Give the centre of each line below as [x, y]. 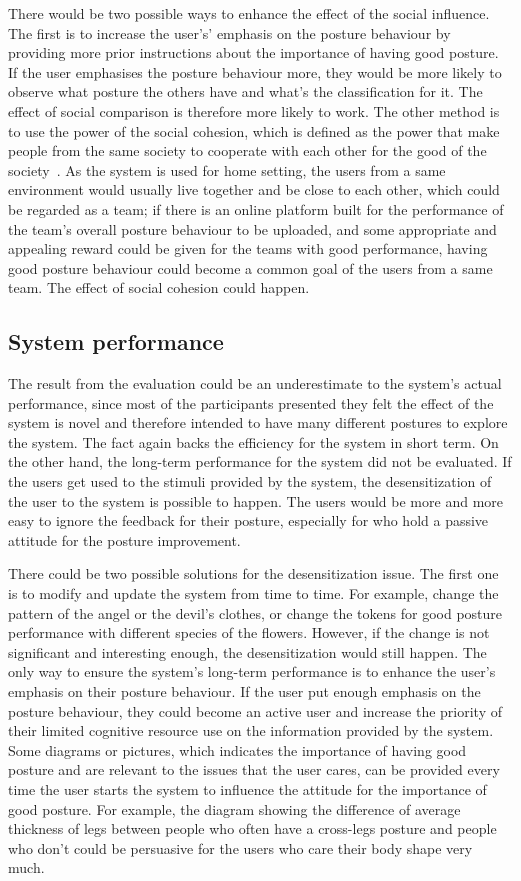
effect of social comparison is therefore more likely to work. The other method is [254, 110]
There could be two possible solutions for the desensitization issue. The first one [253, 573]
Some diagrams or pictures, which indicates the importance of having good [237, 749]
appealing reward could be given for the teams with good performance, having [248, 248]
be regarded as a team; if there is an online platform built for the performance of [256, 208]
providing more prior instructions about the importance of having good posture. [253, 52]
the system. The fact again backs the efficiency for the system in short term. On [253, 441]
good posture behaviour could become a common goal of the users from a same [250, 267]
